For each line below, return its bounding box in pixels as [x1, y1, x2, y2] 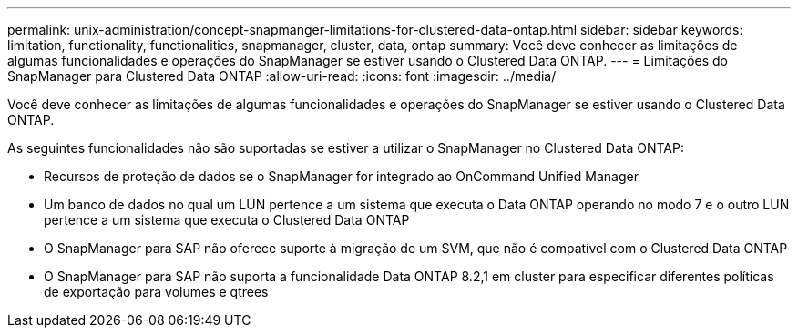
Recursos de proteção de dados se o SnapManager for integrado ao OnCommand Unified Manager [44, 168, 639, 184]
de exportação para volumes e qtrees [44, 284, 269, 299]
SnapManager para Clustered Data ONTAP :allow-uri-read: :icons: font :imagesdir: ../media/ [7, 68, 557, 84]
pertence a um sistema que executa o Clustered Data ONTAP [44, 212, 410, 228]
